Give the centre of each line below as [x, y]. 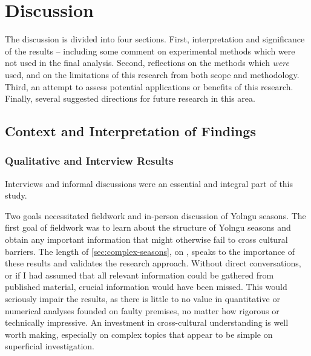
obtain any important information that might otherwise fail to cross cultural [146, 239]
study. [16, 195]
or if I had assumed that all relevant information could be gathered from [139, 275]
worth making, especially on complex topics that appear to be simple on [139, 334]
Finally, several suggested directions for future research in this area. [130, 98]
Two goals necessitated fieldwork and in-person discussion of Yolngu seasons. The [155, 215]
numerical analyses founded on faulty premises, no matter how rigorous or [142, 310]
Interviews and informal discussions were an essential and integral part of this [149, 183]
